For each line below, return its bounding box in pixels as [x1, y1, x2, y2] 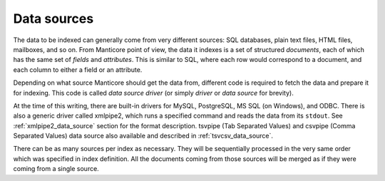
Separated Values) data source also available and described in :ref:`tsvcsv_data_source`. [13, 132, 274, 140]
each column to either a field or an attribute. [13, 65, 143, 74]
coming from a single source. [13, 165, 99, 173]
